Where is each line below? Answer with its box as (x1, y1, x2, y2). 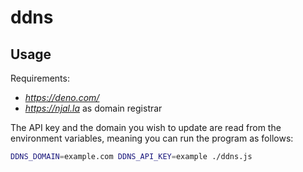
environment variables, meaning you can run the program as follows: (10, 132, 294, 144)
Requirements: (10, 72, 70, 84)
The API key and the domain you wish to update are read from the (10, 122, 282, 133)
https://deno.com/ (24, 92, 100, 103)
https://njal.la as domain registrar (24, 102, 163, 114)
